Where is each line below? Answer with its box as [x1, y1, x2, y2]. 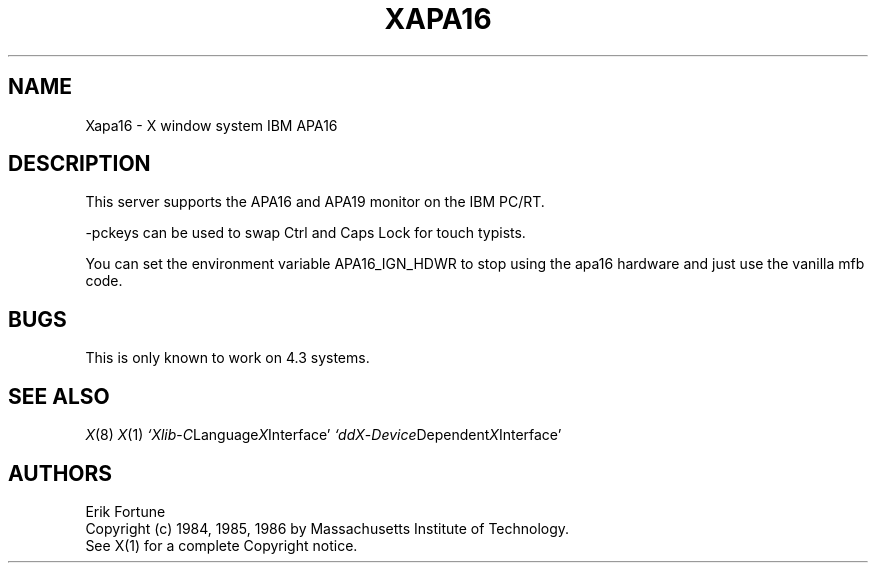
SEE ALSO [8, 383, 110, 409]
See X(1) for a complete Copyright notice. [85, 536, 358, 554]
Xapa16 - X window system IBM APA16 [85, 116, 338, 134]
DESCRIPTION [8, 151, 151, 177]
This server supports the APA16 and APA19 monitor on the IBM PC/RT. [85, 193, 545, 211]
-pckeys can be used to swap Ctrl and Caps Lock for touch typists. [85, 224, 526, 242]
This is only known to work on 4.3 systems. [85, 349, 370, 367]
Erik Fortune [85, 502, 166, 520]
